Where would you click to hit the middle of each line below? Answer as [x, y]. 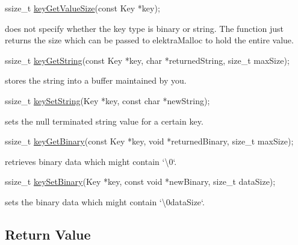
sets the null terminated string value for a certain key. [104, 121]
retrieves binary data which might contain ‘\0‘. [91, 161]
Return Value [48, 234]
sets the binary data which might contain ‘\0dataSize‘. [105, 201]
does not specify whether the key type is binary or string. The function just [144, 28]
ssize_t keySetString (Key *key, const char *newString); [107, 100]
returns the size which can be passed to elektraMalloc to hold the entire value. [149, 40]
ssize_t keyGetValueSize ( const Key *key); [82, 8]
